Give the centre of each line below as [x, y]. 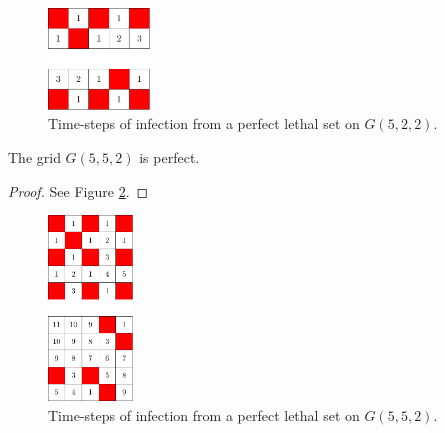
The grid [34, 156]
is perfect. [169, 156]
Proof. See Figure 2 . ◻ [78, 190]
